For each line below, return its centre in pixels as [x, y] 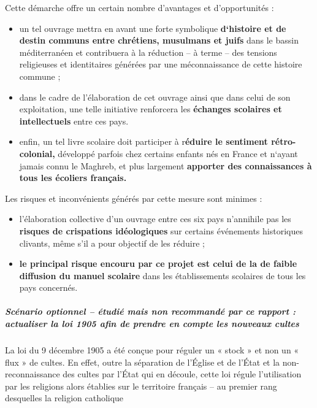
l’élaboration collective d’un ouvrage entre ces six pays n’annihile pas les [155, 219]
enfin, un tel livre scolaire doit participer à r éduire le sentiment [143, 141]
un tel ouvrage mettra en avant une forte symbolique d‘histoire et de [153, 28]
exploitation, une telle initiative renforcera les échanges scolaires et [151, 109]
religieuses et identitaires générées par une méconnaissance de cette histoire [161, 64]
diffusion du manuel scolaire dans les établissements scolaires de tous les [162, 275]
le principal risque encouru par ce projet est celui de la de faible [158, 264]
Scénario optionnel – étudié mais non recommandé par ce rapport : [151, 311]
